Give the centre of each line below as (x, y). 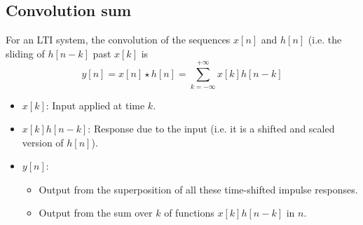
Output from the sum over (96, 213)
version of (43, 142)
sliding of (25, 53)
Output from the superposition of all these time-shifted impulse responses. (198, 189)
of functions (189, 213)
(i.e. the (325, 40)
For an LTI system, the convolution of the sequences (118, 40)
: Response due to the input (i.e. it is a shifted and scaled (211, 129)
